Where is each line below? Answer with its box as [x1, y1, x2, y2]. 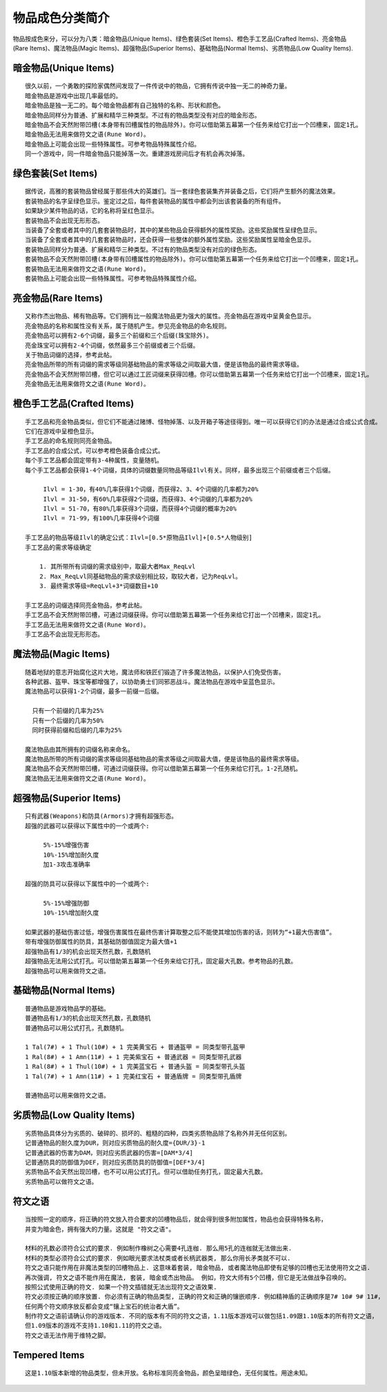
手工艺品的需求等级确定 [25, 543, 92, 551]
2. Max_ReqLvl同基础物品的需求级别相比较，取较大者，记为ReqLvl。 [39, 572, 241, 580]
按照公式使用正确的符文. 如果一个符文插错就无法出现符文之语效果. [25, 1283, 217, 1291]
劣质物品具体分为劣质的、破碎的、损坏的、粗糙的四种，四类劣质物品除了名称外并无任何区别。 [25, 1129, 291, 1137]
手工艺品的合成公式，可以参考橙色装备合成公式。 [25, 446, 164, 455]
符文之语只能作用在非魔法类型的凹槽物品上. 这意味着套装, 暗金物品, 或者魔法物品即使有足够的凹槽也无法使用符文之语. [25, 1264, 370, 1272]
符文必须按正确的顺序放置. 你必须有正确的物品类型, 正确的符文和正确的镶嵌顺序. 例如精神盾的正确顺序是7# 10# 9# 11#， [25, 1293, 384, 1301]
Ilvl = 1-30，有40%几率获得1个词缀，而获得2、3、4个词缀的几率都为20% [43, 486, 259, 493]
